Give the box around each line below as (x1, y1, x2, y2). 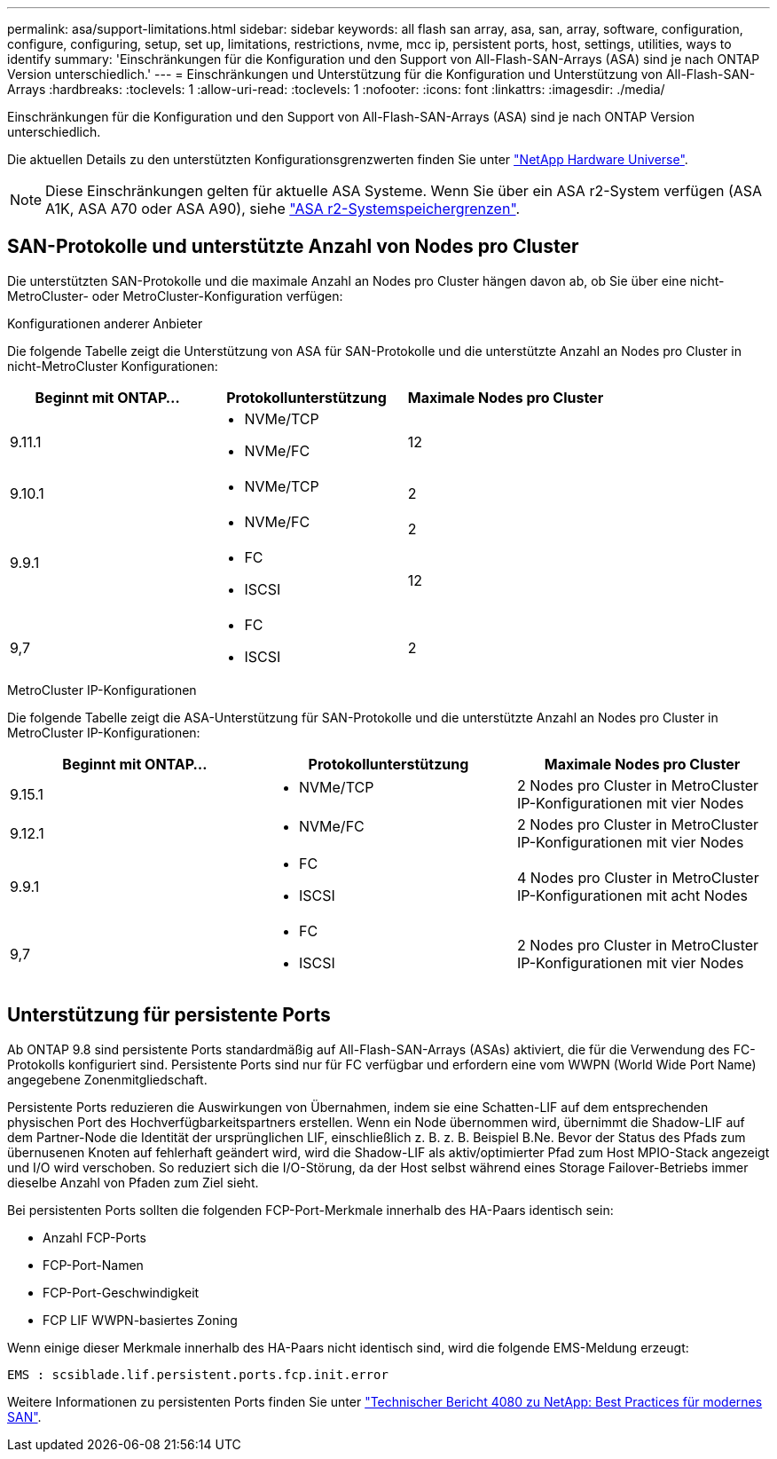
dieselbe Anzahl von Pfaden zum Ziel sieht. (7, 1174, 259, 1190)
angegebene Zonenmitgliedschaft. (7, 1071, 208, 1087)
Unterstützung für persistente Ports (7, 1004, 331, 1027)
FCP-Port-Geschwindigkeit (43, 1284, 200, 1300)
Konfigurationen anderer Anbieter (7, 315, 203, 331)
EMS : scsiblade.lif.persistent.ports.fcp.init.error (7, 1367, 388, 1382)
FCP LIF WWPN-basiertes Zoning (43, 1312, 238, 1328)
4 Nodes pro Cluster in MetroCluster (516, 868, 759, 887)
